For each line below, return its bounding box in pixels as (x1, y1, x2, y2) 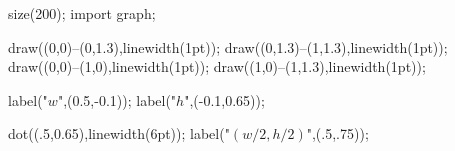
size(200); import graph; (8, 3, 156, 23)
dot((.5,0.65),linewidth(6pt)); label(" (8, 123, 230, 144)
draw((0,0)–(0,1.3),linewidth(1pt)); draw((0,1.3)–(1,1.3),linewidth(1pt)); (8, 36, 448, 57)
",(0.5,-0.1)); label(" (57, 89, 177, 110)
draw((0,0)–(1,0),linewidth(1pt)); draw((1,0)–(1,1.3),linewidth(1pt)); (8, 56, 426, 77)
